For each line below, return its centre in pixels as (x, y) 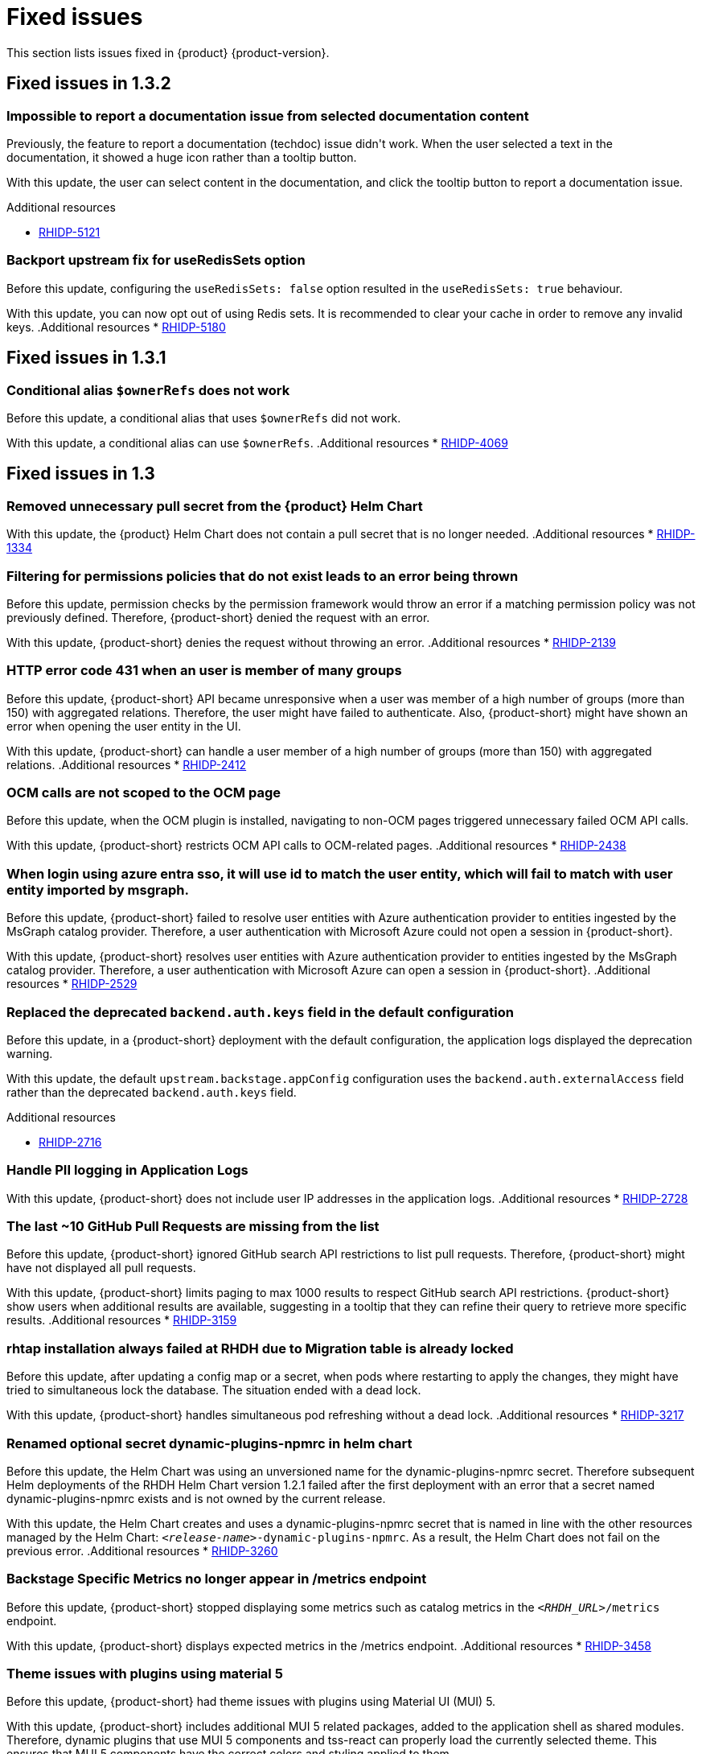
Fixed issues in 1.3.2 (89, 84)
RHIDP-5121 (70, 232)
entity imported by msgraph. (98, 889)
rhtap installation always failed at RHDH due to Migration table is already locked (260, 1348)
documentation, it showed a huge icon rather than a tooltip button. (182, 157)
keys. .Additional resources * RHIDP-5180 (116, 327)
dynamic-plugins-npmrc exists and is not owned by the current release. (196, 1498)
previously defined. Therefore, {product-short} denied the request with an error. (218, 617)
